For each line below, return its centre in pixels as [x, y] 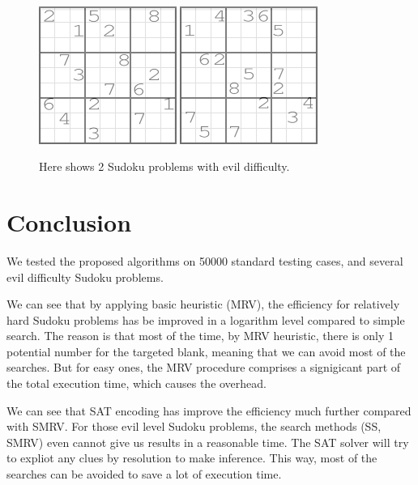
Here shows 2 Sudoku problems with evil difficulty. [164, 166]
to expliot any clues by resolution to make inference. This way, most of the [192, 458]
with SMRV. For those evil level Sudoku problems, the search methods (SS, [194, 426]
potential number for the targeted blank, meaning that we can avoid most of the [206, 351]
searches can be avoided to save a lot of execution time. [144, 474]
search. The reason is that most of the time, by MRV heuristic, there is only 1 [200, 336]
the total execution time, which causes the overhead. [136, 383]
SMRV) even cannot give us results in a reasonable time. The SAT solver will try [208, 442]
